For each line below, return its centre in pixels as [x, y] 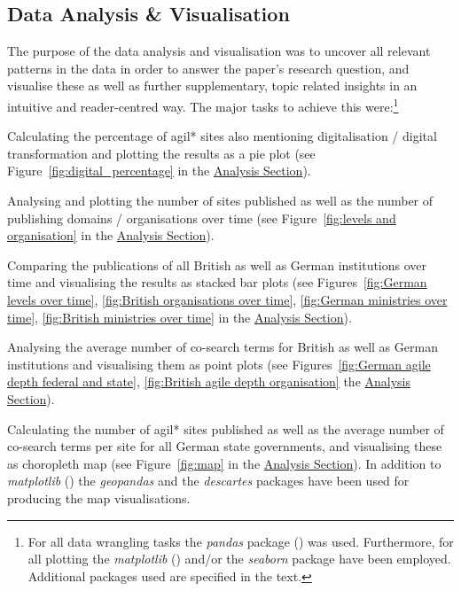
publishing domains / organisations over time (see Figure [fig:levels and [202, 218]
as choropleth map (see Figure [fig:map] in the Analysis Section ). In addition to [224, 463]
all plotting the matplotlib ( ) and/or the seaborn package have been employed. [239, 559]
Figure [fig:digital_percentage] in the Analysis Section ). [159, 171]
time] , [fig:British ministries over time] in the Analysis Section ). [180, 317]
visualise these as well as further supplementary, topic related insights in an [212, 86]
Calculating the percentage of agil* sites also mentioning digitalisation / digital [222, 136]
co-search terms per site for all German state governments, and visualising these [225, 446]
